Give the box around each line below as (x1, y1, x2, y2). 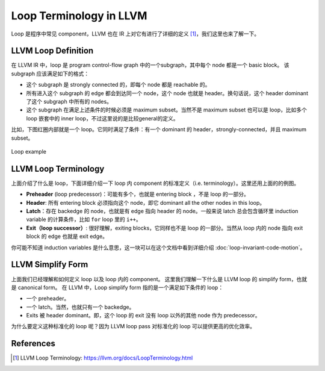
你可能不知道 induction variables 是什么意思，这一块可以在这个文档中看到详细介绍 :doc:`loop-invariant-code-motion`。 (11, 244, 306, 251)
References (11, 338, 55, 349)
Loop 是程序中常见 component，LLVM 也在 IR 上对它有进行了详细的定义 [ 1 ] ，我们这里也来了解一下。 (11, 30, 260, 37)
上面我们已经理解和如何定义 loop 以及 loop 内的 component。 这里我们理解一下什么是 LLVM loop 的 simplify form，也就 (11, 275, 308, 282)
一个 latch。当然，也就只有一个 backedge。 (26, 303, 135, 310)
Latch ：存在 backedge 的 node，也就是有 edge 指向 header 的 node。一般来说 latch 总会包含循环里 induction (26, 208, 299, 215)
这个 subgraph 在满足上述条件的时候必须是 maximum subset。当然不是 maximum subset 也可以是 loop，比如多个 (26, 106, 307, 114)
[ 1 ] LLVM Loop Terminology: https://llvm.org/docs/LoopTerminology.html (13, 354, 193, 361)
